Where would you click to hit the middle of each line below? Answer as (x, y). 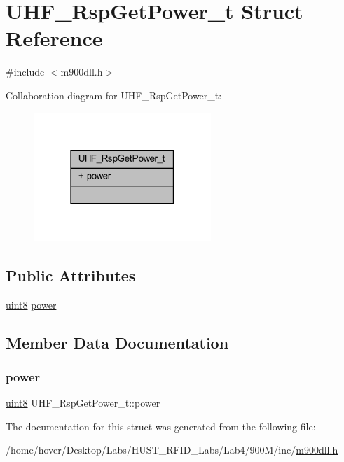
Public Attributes (71, 275)
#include (25, 72)
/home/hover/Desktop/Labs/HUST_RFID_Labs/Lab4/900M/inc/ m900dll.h (172, 450)
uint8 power (31, 304)
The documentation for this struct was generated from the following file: (161, 426)
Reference (54, 38)
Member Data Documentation (117, 342)
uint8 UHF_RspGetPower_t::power (83, 403)
